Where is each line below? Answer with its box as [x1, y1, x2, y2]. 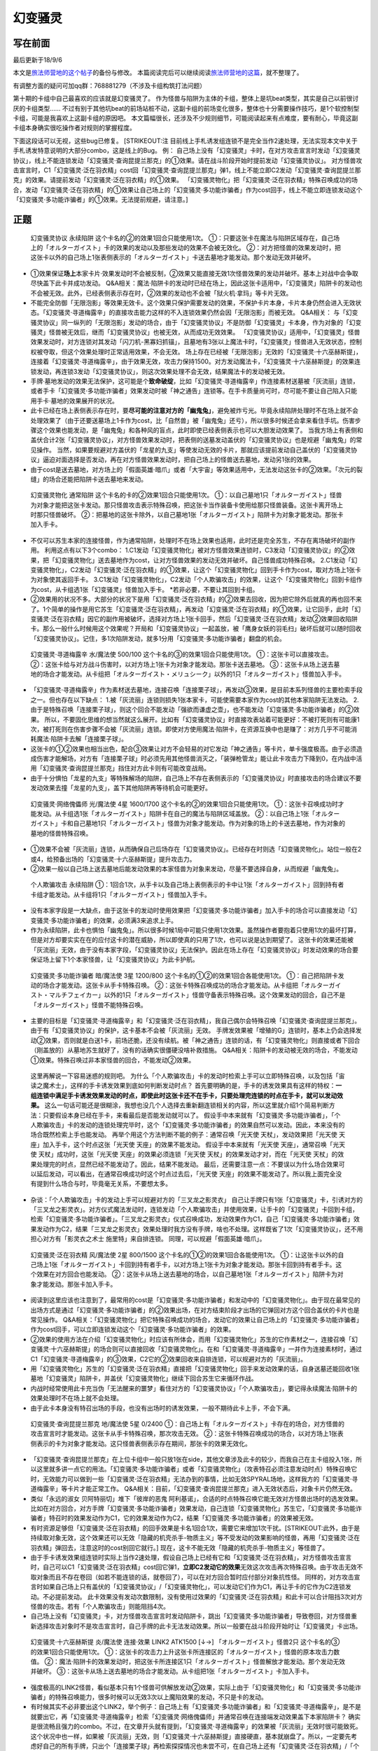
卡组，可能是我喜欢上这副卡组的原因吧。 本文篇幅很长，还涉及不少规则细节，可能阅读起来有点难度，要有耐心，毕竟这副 [13, 114, 358, 123]
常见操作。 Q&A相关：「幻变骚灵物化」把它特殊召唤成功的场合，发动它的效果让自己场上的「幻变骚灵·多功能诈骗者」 [30, 1315, 363, 1324]
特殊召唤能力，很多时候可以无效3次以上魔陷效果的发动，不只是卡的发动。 [55, 1693, 267, 1701]
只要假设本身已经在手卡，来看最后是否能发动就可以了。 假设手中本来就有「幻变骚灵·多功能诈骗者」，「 [42, 1111, 335, 1119]
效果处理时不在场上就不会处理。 [30, 1394, 122, 1402]
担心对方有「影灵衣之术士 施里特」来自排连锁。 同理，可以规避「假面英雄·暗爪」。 [30, 1235, 266, 1243]
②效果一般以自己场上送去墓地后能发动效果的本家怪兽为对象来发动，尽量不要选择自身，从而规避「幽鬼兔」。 [30, 864, 343, 873]
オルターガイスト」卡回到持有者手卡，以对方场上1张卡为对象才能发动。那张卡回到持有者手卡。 [63, 1261, 336, 1269]
